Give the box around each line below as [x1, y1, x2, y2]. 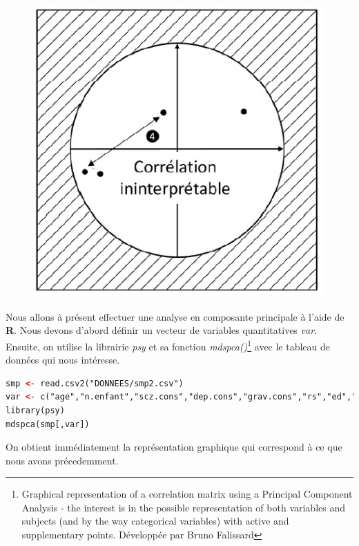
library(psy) [6, 405, 65, 415]
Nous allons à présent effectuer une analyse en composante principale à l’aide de [6, 309, 345, 323]
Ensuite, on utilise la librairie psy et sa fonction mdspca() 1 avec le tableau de [6, 337, 331, 353]
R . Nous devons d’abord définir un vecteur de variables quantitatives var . [6, 323, 317, 337]
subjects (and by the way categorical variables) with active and [21, 514, 289, 528]
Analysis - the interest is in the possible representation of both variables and [21, 500, 346, 514]
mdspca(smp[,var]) [6, 419, 90, 429]
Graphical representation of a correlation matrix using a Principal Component [21, 487, 353, 501]
